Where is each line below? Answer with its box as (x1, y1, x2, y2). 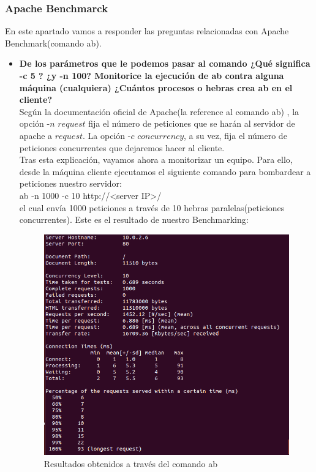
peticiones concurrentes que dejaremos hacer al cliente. (19, 141, 225, 154)
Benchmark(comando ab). (5, 36, 102, 49)
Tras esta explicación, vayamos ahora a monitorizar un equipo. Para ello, (19, 153, 293, 166)
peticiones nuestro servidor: (19, 177, 122, 190)
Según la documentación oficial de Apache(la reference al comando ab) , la (19, 105, 299, 118)
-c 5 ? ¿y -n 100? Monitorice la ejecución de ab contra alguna (19, 69, 284, 81)
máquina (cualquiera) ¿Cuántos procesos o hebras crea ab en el (19, 81, 293, 94)
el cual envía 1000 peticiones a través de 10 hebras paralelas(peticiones (19, 201, 285, 214)
